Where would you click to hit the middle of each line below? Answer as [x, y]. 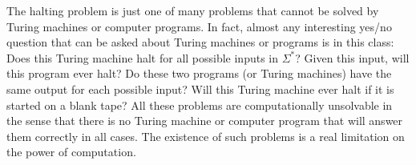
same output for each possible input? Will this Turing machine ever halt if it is [200, 89]
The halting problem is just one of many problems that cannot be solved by [193, 10]
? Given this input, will [352, 57]
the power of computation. [71, 152]
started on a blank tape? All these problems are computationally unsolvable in [200, 105]
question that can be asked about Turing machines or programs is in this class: [200, 42]
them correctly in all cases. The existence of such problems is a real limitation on [206, 136]
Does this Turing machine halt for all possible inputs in [143, 57]
